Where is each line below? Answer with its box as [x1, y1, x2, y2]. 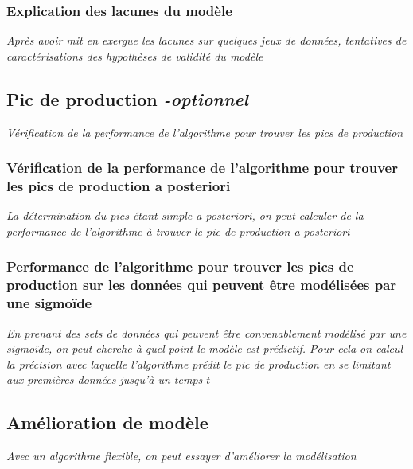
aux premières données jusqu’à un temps [6, 371, 203, 388]
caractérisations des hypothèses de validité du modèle [6, 47, 263, 64]
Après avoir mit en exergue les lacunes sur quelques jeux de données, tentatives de [6, 32, 407, 49]
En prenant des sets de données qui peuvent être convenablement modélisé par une [6, 324, 407, 341]
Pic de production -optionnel [6, 86, 249, 111]
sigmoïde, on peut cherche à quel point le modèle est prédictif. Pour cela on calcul [6, 340, 403, 357]
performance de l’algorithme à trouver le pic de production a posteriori [6, 222, 350, 239]
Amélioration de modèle [6, 410, 208, 435]
